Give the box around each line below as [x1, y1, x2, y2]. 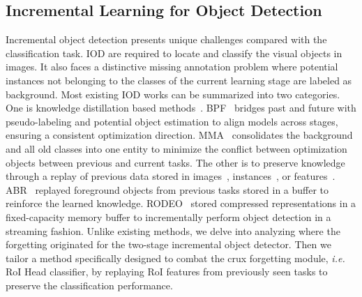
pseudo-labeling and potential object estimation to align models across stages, [6, 114, 338, 128]
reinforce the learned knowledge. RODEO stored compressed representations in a [6, 196, 356, 211]
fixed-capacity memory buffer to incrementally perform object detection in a [6, 209, 331, 224]
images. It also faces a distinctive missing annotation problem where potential [6, 59, 338, 74]
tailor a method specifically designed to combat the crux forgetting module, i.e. [6, 250, 345, 265]
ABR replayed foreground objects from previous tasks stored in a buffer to [6, 182, 329, 197]
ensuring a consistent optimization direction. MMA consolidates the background [6, 128, 353, 142]
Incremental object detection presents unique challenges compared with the [6, 32, 327, 47]
